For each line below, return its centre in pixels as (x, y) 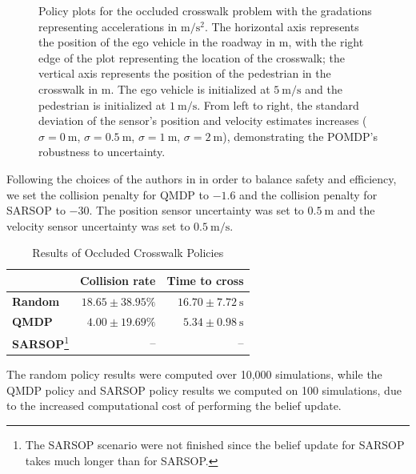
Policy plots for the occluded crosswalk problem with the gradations (205, 10)
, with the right (326, 42)
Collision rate (118, 280)
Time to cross (205, 280)
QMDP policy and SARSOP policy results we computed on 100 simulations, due (204, 390)
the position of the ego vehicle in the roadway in (157, 42)
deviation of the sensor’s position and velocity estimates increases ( (203, 121)
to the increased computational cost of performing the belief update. (174, 406)
